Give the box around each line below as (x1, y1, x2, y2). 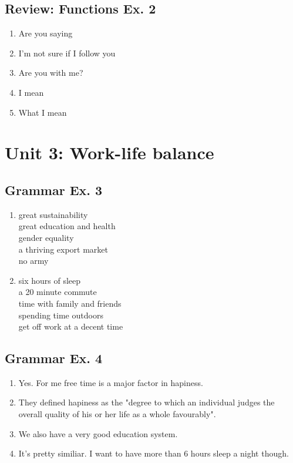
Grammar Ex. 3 (5, 180, 103, 199)
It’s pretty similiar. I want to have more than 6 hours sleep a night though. (18, 447, 289, 459)
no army (18, 254, 49, 267)
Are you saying (18, 27, 73, 39)
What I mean (18, 106, 67, 118)
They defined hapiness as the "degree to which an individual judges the (18, 396, 275, 408)
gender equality (18, 231, 74, 243)
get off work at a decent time (18, 320, 123, 333)
